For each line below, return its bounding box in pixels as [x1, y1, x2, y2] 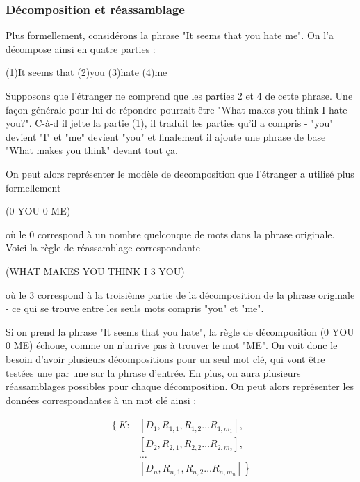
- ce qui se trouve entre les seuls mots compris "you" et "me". [6, 301, 264, 316]
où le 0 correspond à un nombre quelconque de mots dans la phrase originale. [6, 226, 335, 241]
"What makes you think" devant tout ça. [6, 143, 178, 157]
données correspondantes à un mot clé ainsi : [6, 392, 197, 407]
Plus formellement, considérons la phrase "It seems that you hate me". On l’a [6, 28, 334, 42]
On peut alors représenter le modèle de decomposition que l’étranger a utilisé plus [6, 166, 354, 180]
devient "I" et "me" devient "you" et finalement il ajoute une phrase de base [6, 129, 326, 143]
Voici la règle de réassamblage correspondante [6, 240, 200, 255]
